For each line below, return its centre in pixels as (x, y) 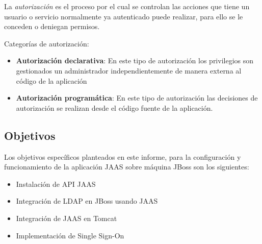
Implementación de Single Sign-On (70, 235)
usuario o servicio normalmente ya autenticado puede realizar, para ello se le (124, 16)
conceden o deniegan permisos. (52, 26)
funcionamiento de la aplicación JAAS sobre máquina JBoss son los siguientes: (127, 167)
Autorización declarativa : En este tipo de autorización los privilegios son (135, 60)
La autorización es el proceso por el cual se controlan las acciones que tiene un (127, 6)
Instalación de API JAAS (56, 184)
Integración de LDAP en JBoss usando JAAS (87, 201)
